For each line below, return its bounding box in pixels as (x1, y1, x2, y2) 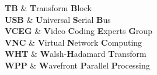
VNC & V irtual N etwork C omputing (5, 36, 142, 48)
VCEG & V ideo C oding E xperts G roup (5, 25, 152, 37)
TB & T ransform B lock (5, 2, 92, 13)
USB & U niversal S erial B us (5, 13, 111, 25)
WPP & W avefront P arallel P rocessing (5, 59, 150, 71)
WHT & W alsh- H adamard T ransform (5, 47, 146, 60)
